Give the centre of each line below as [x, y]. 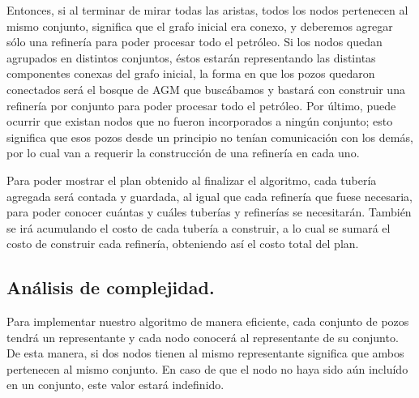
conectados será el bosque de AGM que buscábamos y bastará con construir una [206, 89]
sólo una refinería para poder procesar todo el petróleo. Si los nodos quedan [195, 42]
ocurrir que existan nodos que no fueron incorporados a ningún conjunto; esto [200, 121]
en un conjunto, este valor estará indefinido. [115, 385]
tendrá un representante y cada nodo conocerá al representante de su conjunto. [203, 337]
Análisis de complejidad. [111, 287]
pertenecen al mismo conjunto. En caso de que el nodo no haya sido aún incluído [207, 368]
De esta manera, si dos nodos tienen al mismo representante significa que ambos [205, 353]
